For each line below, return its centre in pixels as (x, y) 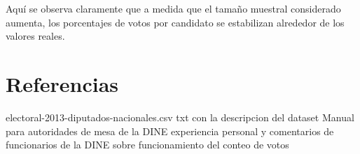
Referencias (62, 83)
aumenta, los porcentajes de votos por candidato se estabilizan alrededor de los (175, 22)
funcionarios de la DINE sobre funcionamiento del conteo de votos (147, 145)
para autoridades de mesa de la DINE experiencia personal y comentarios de (170, 131)
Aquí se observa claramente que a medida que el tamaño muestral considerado (173, 8)
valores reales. (35, 36)
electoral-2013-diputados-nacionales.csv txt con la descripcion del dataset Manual (180, 117)
